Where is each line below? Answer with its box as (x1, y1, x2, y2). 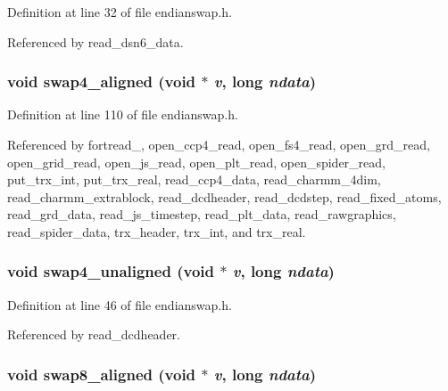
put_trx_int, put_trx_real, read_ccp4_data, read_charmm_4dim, (7, 170, 381, 189)
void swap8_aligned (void (7, 362, 196, 385)
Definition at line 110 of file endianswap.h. (7, 105, 238, 124)
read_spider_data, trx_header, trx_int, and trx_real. (7, 222, 306, 240)
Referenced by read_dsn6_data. (7, 32, 184, 51)
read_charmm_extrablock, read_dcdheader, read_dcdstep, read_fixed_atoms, (7, 187, 442, 206)
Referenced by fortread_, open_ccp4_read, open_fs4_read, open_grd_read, (7, 135, 430, 153)
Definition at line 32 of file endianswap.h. (7, 3, 232, 20)
